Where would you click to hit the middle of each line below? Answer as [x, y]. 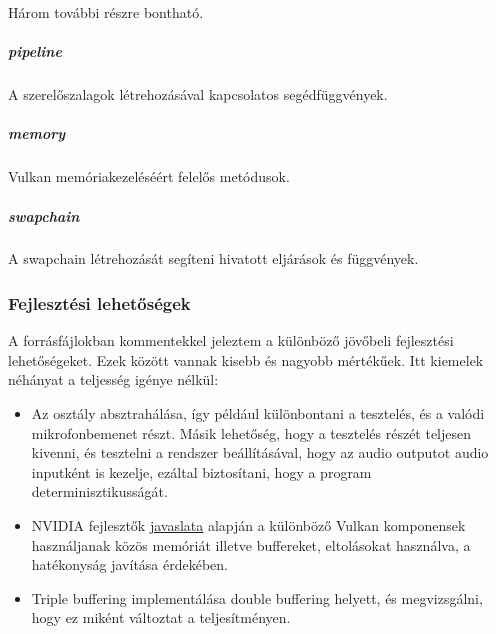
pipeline [35, 51]
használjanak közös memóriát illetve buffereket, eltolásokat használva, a [251, 544]
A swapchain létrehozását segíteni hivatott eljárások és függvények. [213, 258]
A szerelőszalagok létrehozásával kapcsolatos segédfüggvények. [198, 94]
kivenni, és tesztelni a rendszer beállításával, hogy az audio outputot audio [260, 452]
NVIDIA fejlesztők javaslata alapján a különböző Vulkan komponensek [248, 525]
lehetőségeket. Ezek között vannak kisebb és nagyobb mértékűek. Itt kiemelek [246, 359]
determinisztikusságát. [99, 491]
